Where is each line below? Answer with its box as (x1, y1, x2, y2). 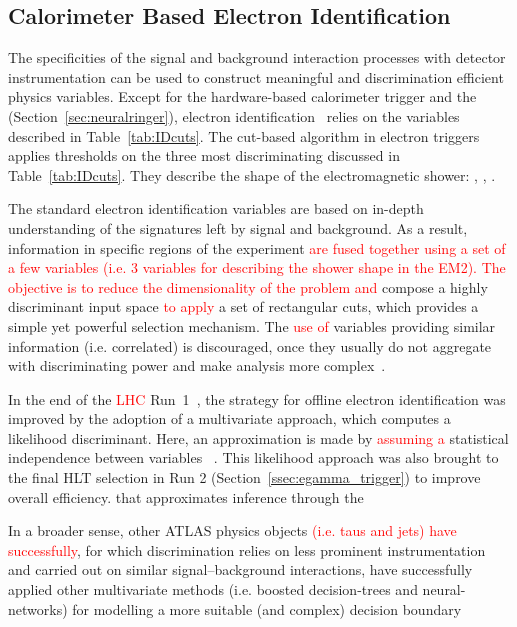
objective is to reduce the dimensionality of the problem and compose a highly (8, 276, 488, 297)
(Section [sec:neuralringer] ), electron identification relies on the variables (8, 105, 460, 126)
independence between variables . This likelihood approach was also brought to (8, 447, 499, 468)
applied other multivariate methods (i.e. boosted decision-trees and (8, 579, 418, 600)
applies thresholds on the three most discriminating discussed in (8, 145, 400, 166)
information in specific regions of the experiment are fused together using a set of (8, 237, 506, 258)
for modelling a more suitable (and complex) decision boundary (72, 598, 462, 619)
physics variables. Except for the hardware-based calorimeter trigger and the (8, 86, 477, 107)
